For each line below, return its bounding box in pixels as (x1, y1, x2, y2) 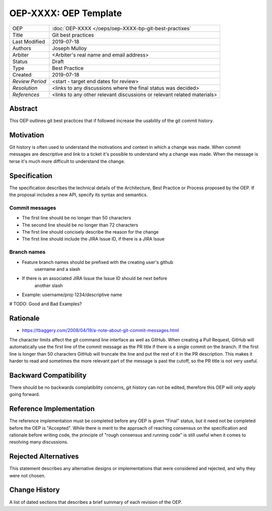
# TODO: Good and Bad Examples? (9, 301, 82, 307)
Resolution (12, 84, 38, 91)
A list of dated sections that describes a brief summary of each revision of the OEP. (9, 499, 182, 505)
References (12, 91, 40, 98)
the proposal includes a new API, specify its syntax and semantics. (9, 192, 148, 198)
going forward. (9, 391, 40, 398)
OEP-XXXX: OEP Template (9, 8, 122, 19)
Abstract (9, 104, 38, 113)
